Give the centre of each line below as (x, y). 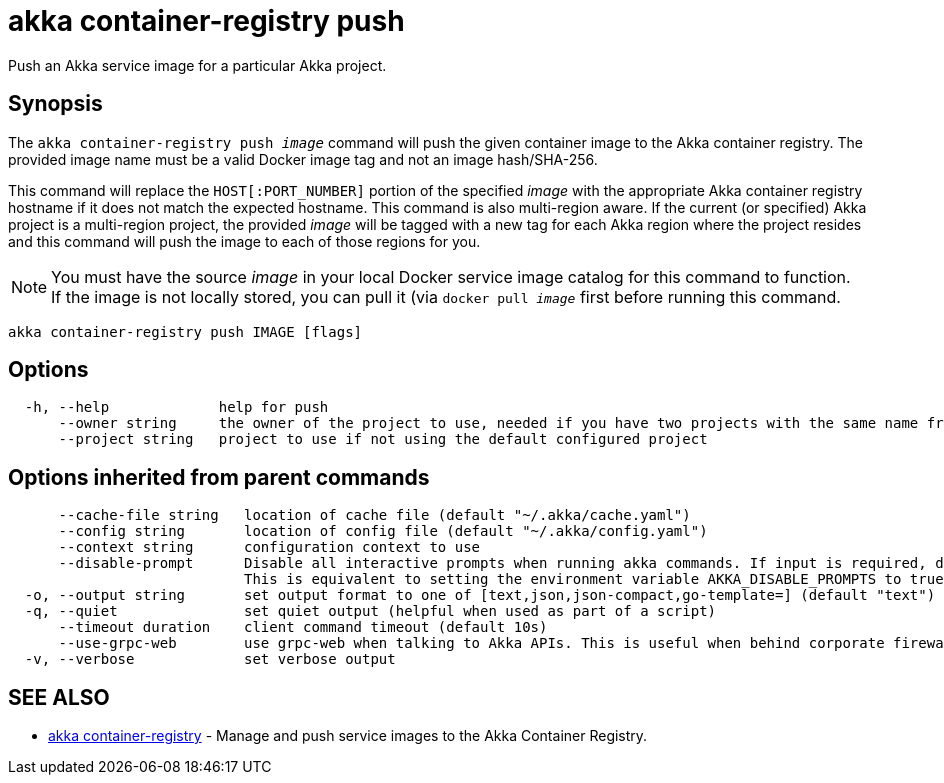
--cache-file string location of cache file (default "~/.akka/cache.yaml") (374, 515)
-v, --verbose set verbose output (210, 659)
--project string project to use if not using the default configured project (383, 439)
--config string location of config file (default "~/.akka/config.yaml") (383, 531)
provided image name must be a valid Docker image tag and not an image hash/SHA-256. (303, 159)
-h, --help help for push (176, 407)
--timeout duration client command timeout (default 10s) (303, 627)
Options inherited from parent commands (219, 477)
